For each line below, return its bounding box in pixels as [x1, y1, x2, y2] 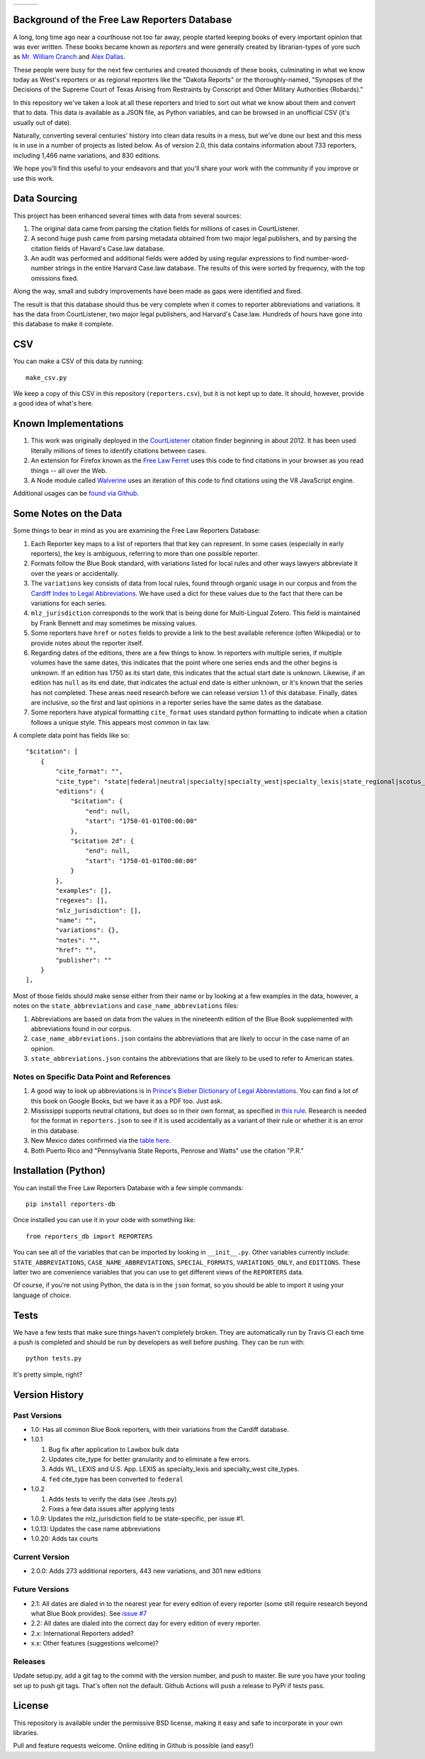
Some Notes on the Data [13, 508, 123, 520]
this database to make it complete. [13, 320, 114, 328]
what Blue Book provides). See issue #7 [30, 1609, 147, 1617]
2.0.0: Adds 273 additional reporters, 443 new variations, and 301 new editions [30, 1567, 261, 1575]
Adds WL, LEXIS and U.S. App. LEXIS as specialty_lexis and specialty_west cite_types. [48, 1465, 300, 1473]
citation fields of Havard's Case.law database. [30, 244, 166, 253]
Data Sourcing [13, 192, 78, 205]
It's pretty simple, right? [13, 1370, 83, 1379]
